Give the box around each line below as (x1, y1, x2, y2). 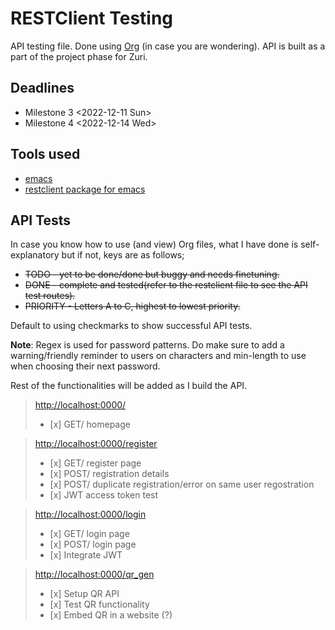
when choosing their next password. (10, 360, 161, 372)
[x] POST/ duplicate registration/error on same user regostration (49, 478, 315, 491)
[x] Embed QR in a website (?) (49, 609, 173, 621)
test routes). (24, 290, 76, 302)
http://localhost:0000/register (34, 438, 158, 450)
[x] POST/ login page (49, 538, 137, 551)
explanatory (10, 249, 60, 261)
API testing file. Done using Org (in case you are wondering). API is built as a (10, 40, 326, 52)
